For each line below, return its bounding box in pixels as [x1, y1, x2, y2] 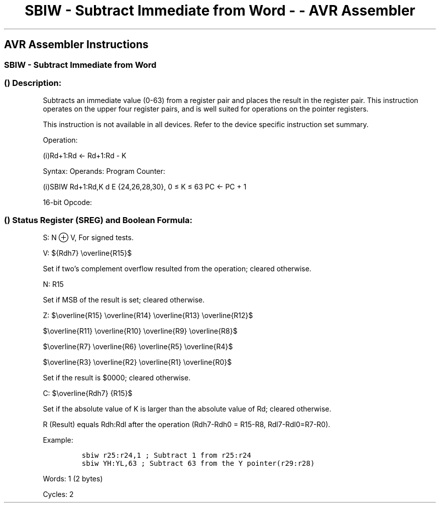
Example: [43, 436, 73, 445]
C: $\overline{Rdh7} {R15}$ [43, 389, 133, 398]
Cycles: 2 [43, 490, 74, 499]
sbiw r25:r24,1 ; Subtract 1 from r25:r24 [81, 451, 251, 460]
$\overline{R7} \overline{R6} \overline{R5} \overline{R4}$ [43, 342, 233, 351]
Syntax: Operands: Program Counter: [43, 167, 165, 176]
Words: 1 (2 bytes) [43, 474, 103, 483]
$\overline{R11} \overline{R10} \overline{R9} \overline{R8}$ [43, 327, 238, 336]
